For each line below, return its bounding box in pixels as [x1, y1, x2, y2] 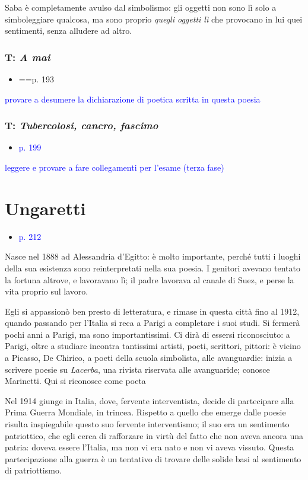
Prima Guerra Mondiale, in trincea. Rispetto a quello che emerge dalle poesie [5, 406, 286, 418]
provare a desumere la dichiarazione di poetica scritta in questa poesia [5, 92, 261, 105]
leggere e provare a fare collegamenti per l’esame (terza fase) [5, 161, 224, 173]
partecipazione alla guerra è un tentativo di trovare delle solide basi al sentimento [5, 452, 301, 465]
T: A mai [5, 49, 50, 64]
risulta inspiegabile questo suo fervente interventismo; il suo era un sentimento [5, 418, 290, 430]
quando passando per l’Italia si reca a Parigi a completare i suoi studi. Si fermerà [5, 316, 300, 329]
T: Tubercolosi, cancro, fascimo [5, 118, 158, 133]
